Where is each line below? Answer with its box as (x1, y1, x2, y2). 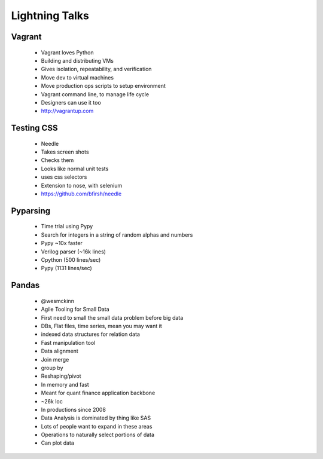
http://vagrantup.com (41, 108, 94, 115)
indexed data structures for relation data (41, 331, 141, 338)
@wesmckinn (41, 297, 75, 304)
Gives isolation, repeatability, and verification (41, 66, 152, 73)
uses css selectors (41, 173, 87, 180)
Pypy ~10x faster (41, 240, 83, 247)
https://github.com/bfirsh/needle (41, 190, 122, 197)
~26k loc (41, 397, 63, 405)
